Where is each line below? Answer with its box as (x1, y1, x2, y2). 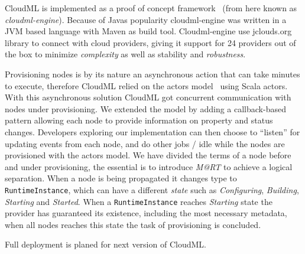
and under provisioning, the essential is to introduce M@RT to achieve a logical (5, 160, 293, 172)
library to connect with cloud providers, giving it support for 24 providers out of (5, 36, 296, 48)
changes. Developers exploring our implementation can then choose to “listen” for (5, 125, 300, 138)
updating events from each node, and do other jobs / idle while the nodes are (5, 137, 285, 149)
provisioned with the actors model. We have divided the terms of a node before (5, 149, 291, 161)
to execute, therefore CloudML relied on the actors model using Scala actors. (5, 79, 288, 92)
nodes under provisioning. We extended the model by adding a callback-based (5, 102, 286, 115)
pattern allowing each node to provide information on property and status (5, 114, 273, 126)
